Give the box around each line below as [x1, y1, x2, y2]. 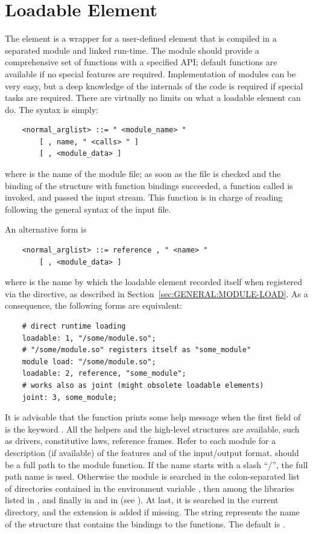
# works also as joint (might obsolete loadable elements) [22, 381, 264, 390]
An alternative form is [5, 223, 87, 236]
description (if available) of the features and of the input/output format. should [5, 446, 299, 458]
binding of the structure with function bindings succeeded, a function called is [5, 179, 293, 191]
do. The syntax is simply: [5, 103, 99, 115]
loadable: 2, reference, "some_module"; [22, 369, 186, 378]
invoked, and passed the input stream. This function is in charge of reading [5, 191, 283, 204]
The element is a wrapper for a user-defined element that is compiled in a [5, 32, 277, 45]
